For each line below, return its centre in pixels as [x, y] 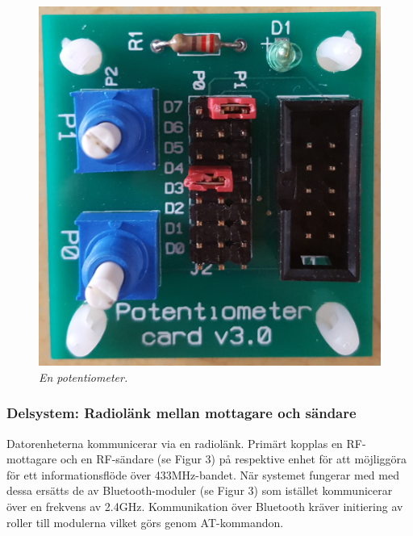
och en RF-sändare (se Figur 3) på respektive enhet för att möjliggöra [234, 459]
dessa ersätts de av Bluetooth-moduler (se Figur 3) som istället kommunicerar [200, 490]
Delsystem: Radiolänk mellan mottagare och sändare [181, 413]
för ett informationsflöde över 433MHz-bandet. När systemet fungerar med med [203, 474]
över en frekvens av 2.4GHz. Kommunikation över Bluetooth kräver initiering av [205, 507]
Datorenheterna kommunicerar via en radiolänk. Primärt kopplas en [175, 443]
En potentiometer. [83, 377]
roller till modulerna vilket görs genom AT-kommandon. [145, 522]
